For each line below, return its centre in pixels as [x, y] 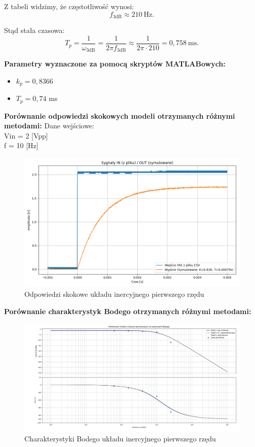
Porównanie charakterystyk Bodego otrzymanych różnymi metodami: [128, 311]
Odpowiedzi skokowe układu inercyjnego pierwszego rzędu [114, 294]
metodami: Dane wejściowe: [49, 126]
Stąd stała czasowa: [34, 30]
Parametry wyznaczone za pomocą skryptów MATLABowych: [115, 64]
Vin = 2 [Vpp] [26, 135]
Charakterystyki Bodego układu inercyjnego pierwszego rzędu [120, 439]
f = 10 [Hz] [21, 145]
